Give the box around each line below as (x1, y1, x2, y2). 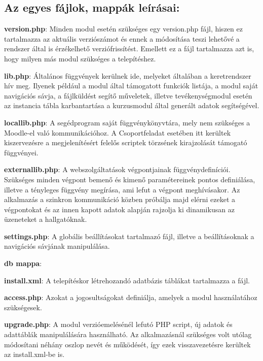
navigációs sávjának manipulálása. (4, 241, 110, 251)
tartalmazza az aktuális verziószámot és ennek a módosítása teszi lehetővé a (4, 33, 240, 44)
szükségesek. (4, 302, 42, 312)
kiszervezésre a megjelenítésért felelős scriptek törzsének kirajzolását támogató (4, 137, 247, 148)
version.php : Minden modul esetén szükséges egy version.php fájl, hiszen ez (4, 23, 243, 34)
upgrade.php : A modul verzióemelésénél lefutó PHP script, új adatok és (4, 319, 233, 330)
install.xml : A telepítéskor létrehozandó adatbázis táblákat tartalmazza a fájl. (4, 275, 250, 285)
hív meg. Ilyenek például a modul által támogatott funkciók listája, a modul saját (4, 80, 258, 91)
